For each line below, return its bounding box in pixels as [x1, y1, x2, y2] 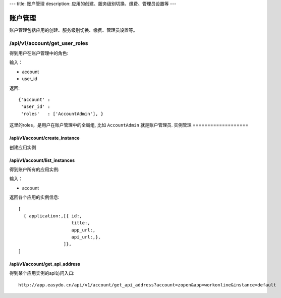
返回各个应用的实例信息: [9, 194, 60, 200]
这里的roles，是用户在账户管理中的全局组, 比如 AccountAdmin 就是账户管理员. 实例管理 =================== [9, 122, 249, 128]
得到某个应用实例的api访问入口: [9, 270, 75, 276]
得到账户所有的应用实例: [9, 166, 60, 172]
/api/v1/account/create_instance [9, 135, 80, 141]
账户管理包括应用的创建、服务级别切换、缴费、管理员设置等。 [9, 27, 138, 33]
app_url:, [71, 227, 96, 233]
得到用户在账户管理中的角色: [9, 50, 69, 56]
